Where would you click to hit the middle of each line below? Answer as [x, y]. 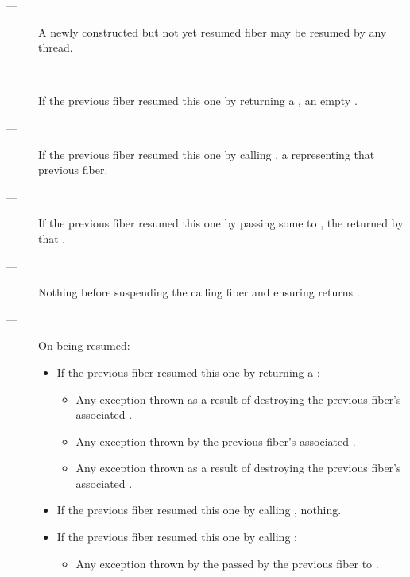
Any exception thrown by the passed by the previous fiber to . [227, 563]
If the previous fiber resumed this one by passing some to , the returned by [221, 223]
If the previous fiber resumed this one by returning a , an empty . [198, 101]
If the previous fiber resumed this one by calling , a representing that [207, 154]
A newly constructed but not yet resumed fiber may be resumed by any [213, 31]
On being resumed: [84, 345]
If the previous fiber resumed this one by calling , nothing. [199, 510]
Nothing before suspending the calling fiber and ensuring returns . [199, 292]
